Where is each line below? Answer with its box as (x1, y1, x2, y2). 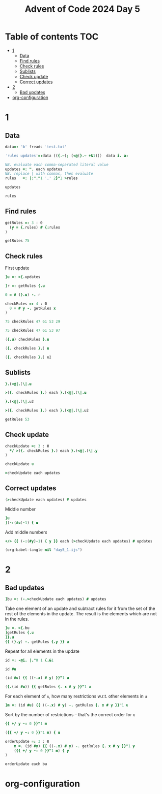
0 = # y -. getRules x (9, 306, 56, 311)
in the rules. (5, 616, 29, 622)
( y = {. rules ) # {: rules (9, 225, 60, 230)
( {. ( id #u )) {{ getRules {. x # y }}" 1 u (5, 684, 91, 690)
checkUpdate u (5, 462, 34, 467)
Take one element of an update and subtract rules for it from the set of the (5, 605, 156, 611)
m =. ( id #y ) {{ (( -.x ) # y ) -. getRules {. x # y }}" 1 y (14, 743, 135, 749)
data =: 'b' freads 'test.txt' (5, 144, 67, 149)
